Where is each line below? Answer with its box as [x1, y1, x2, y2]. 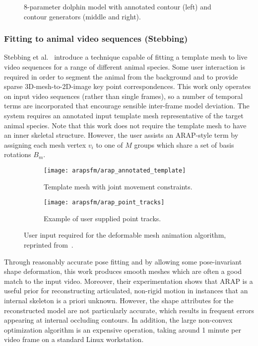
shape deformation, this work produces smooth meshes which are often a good [4, 266, 242, 276]
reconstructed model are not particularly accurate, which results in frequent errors [4, 305, 254, 315]
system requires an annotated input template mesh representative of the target [4, 110, 244, 120]
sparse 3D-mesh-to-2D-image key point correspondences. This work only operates [4, 81, 251, 91]
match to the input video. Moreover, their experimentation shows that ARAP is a [4, 275, 253, 286]
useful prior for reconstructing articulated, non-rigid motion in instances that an [4, 285, 248, 296]
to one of [96, 139, 123, 150]
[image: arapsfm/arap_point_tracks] [44, 199, 165, 206]
